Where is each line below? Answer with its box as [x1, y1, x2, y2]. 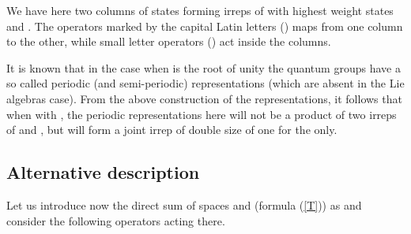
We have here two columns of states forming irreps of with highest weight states [6, 2, 394, 18]
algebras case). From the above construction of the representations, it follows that [6, 90, 402, 106]
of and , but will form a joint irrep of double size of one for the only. [6, 121, 337, 138]
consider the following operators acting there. [6, 212, 225, 228]
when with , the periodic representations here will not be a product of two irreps [6, 106, 397, 122]
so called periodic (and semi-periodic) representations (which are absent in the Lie [6, 75, 405, 91]
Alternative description [6, 160, 200, 184]
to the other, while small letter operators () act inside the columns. [6, 33, 331, 50]
